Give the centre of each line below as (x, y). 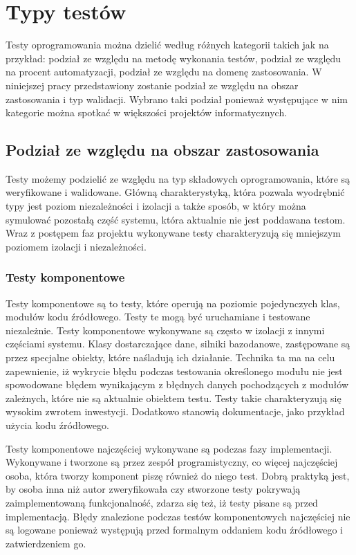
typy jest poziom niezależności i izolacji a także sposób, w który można (156, 206)
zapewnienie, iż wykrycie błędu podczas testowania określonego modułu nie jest (174, 371)
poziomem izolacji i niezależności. (76, 246)
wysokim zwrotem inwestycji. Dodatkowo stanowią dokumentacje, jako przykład (175, 411)
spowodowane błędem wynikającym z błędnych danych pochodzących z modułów (177, 384)
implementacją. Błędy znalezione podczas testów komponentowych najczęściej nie (178, 516)
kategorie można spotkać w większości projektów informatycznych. (147, 112)
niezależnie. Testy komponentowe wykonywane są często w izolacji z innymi (165, 330)
